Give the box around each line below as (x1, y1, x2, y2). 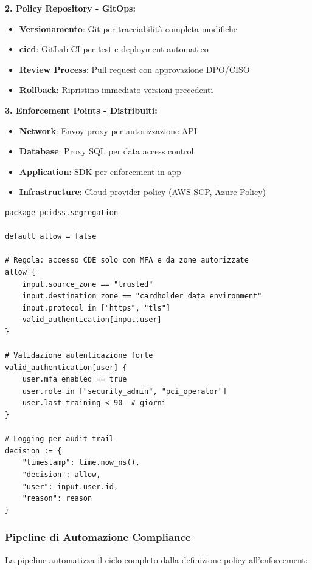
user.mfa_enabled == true (22, 375, 127, 384)
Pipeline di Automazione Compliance (5, 529, 191, 544)
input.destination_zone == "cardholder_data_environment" (22, 292, 262, 301)
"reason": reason (22, 494, 92, 503)
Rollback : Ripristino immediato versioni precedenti (19, 83, 213, 96)
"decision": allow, (22, 470, 101, 479)
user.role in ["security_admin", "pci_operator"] (22, 386, 227, 396)
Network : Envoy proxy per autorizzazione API (19, 124, 197, 137)
